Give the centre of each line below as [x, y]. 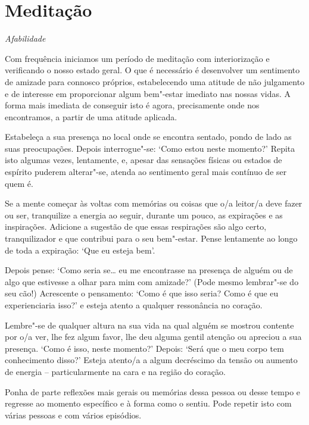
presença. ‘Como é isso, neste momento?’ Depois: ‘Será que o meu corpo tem [144, 348]
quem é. [19, 183]
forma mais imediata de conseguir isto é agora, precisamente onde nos [132, 105]
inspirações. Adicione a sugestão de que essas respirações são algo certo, [136, 226]
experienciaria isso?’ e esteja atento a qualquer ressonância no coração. [134, 305]
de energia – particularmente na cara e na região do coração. [115, 371]
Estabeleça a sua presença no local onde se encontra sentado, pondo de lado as [148, 137]
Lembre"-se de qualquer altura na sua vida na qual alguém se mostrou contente [149, 325]
